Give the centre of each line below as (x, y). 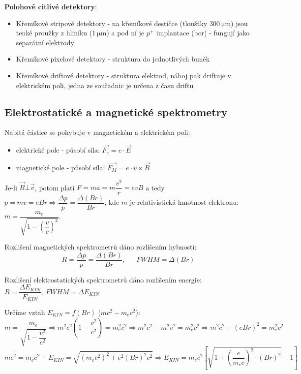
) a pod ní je (125, 33)
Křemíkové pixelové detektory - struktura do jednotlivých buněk (113, 59)
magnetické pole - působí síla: (60, 167)
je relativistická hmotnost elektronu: (184, 202)
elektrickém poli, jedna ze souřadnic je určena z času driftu (105, 85)
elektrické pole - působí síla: (58, 150)
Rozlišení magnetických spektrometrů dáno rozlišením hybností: (101, 247)
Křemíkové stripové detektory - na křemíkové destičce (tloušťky (112, 23)
